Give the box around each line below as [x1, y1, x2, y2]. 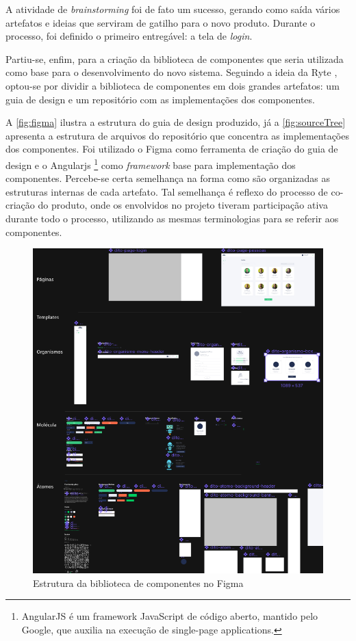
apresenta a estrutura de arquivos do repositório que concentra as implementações [5, 128, 349, 142]
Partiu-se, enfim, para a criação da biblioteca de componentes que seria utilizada [5, 51, 344, 66]
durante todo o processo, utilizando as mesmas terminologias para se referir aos [5, 211, 339, 225]
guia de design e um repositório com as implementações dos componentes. [5, 92, 315, 106]
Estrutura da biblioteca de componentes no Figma [33, 575, 244, 590]
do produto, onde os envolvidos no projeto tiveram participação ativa [38, 198, 328, 212]
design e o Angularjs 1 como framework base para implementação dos [5, 155, 296, 172]
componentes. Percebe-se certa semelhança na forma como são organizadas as [5, 171, 330, 185]
